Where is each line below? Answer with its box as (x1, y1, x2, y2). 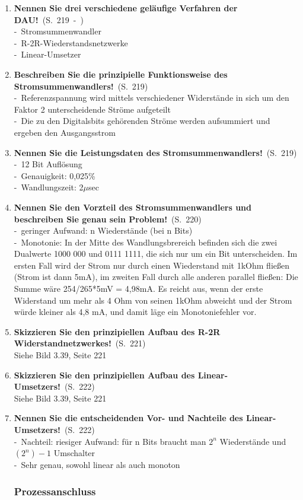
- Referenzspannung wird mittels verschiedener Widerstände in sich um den (14, 91, 289, 104)
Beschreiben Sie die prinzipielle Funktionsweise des (14, 68, 228, 80)
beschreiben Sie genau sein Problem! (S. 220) (14, 212, 202, 225)
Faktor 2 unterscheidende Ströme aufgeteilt (14, 103, 171, 115)
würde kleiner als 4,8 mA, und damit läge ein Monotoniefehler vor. (14, 305, 257, 318)
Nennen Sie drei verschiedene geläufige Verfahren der (14, 2, 238, 14)
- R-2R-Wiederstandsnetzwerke (14, 36, 128, 49)
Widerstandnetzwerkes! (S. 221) (14, 337, 146, 349)
